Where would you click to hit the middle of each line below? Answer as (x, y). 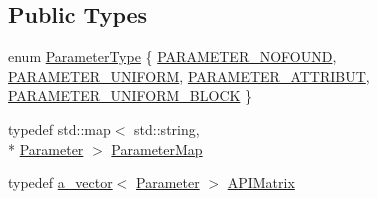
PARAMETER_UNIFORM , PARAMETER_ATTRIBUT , (189, 75)
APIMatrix (261, 182)
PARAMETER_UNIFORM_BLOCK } (130, 95)
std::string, (167, 128)
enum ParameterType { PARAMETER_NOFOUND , (172, 56)
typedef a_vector (60, 182)
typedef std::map (59, 128)
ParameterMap (157, 148)
